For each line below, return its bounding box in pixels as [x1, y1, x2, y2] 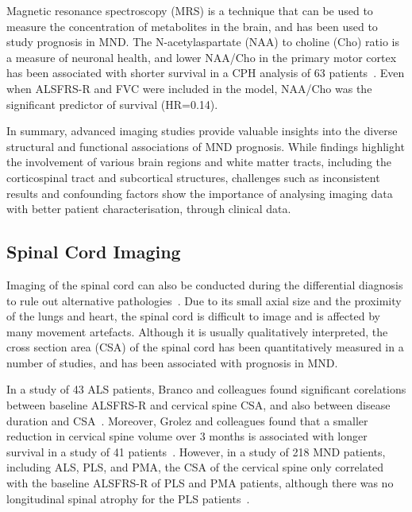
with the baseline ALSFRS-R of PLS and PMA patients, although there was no [6, 475, 394, 491]
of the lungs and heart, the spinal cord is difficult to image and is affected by [6, 308, 380, 324]
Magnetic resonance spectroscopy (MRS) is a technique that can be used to [6, 2, 373, 18]
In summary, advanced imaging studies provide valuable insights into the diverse [6, 122, 398, 139]
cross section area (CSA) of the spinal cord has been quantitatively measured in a [6, 339, 404, 355]
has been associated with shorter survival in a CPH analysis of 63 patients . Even [6, 64, 405, 81]
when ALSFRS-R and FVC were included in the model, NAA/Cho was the [6, 80, 372, 96]
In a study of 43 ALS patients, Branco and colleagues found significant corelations [6, 381, 406, 398]
